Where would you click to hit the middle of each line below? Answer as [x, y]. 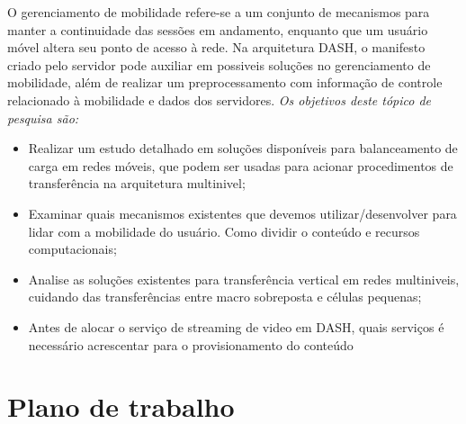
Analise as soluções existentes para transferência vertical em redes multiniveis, [244, 279]
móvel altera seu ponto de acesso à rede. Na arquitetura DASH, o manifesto [216, 47]
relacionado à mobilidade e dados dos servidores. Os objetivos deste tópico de [220, 99]
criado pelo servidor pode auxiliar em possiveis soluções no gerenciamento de [219, 64]
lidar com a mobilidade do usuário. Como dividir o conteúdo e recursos [224, 231]
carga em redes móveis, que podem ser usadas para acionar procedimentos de [241, 165]
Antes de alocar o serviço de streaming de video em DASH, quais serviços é [236, 326]
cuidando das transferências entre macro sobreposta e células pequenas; [225, 297]
